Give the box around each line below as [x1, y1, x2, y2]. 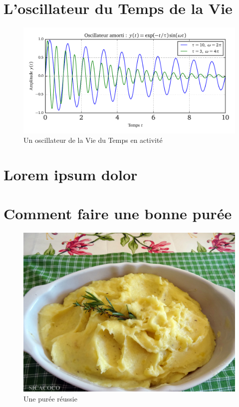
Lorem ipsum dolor [3, 164, 138, 185]
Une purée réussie [23, 393, 77, 404]
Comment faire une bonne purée [3, 203, 232, 224]
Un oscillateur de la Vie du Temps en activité [23, 135, 163, 145]
